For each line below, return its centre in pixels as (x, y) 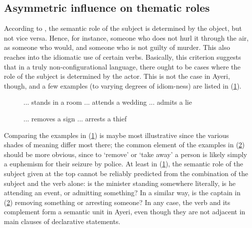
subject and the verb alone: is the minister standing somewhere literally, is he (120, 183)
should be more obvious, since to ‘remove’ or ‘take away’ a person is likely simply (126, 154)
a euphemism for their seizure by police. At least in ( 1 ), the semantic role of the (124, 164)
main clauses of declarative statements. (62, 221)
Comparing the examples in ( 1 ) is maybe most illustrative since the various (116, 135)
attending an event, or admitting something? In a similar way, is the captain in (122, 193)
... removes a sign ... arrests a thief (75, 118)
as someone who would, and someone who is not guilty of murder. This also (117, 47)
